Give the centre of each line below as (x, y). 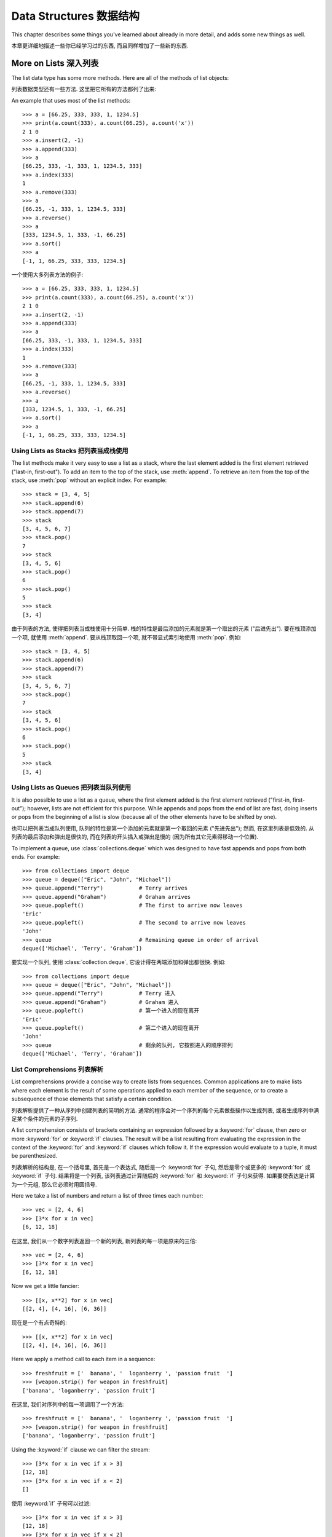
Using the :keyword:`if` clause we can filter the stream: (81, 1449)
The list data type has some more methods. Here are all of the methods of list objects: (120, 77)
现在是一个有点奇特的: (39, 1322)
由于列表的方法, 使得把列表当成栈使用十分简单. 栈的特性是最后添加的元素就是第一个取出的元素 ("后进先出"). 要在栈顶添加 (164, 629)
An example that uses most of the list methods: (71, 100)
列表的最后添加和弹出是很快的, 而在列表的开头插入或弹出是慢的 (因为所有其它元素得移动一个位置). (135, 837)
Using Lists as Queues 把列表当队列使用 (71, 788)
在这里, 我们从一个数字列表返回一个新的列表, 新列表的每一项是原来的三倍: (104, 1241)
